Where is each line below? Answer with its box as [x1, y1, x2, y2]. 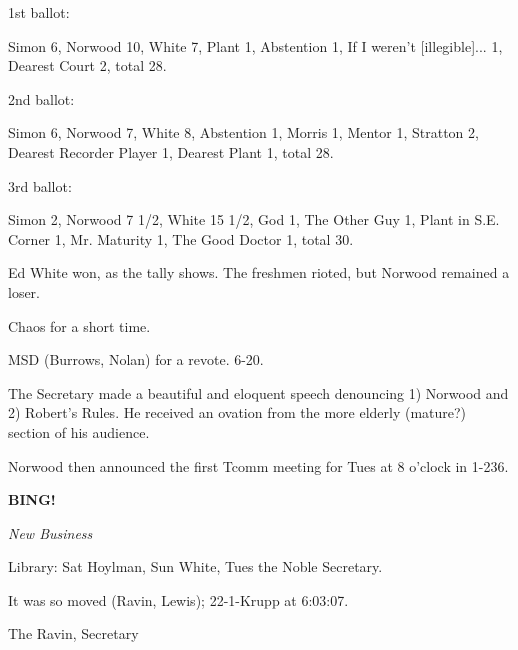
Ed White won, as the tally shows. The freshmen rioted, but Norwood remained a [8, 262, 510, 283]
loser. [8, 281, 41, 302]
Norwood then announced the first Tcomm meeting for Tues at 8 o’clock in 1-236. [8, 455, 509, 476]
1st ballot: [8, 2, 70, 22]
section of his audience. [8, 421, 150, 442]
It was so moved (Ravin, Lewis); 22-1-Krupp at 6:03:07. [8, 589, 349, 610]
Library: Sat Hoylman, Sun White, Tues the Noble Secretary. [8, 556, 383, 577]
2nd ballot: [8, 88, 75, 109]
